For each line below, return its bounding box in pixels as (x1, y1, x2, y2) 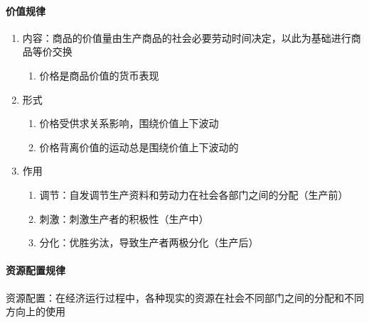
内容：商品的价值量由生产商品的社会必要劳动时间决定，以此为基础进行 (22, 30, 351, 45)
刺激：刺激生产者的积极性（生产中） (39, 211, 209, 226)
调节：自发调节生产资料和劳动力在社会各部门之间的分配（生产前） (39, 187, 348, 202)
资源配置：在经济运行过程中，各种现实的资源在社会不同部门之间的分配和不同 (6, 290, 364, 305)
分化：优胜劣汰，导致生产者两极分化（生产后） (39, 235, 259, 250)
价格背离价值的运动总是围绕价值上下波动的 (39, 139, 239, 154)
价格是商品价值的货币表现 (39, 67, 159, 82)
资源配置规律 (6, 263, 65, 278)
